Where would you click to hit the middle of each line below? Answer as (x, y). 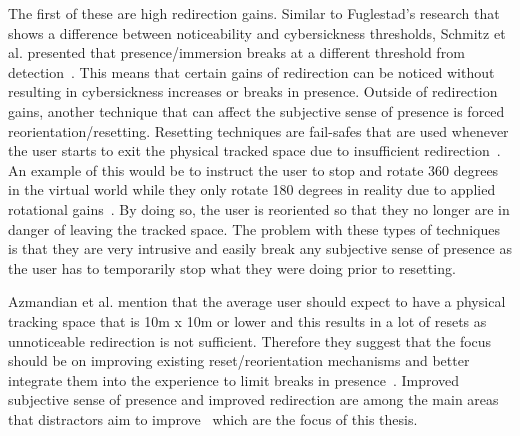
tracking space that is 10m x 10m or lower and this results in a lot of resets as (247, 320)
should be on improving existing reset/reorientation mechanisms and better (239, 360)
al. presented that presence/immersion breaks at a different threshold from (236, 52)
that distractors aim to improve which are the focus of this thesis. (213, 418)
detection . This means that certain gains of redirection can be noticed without (251, 71)
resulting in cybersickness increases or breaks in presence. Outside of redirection (253, 91)
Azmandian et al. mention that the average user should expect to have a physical (257, 301)
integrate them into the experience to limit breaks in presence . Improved (234, 379)
